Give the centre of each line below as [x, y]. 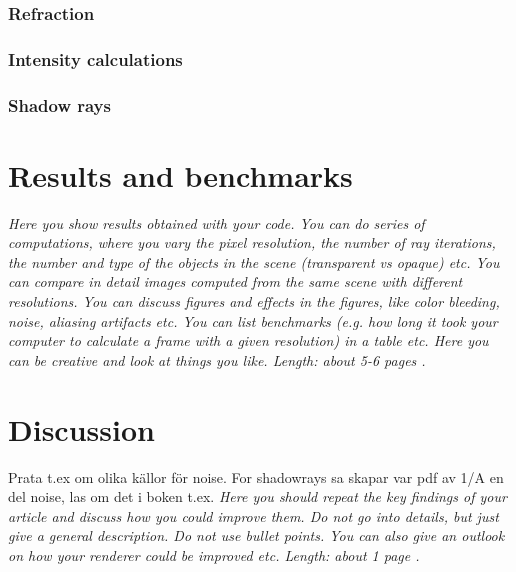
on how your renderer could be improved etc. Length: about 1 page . [214, 554]
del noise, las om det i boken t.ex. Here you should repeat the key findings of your [257, 496]
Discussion [81, 428]
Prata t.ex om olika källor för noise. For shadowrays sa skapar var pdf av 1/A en [256, 476]
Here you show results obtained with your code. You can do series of [216, 222]
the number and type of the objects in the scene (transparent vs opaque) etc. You [254, 261]
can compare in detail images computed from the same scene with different [235, 281]
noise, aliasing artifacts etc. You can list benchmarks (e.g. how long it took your [253, 320]
